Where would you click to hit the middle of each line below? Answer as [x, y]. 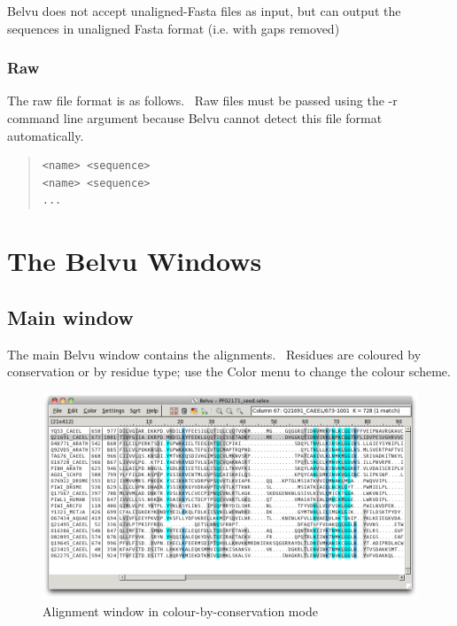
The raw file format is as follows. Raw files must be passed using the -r [202, 100]
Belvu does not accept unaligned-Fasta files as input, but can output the [204, 11]
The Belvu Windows [135, 261]
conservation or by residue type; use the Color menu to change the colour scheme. [229, 371]
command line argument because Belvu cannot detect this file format [195, 118]
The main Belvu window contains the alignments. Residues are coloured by [214, 354]
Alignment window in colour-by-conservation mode [180, 611]
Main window [70, 317]
